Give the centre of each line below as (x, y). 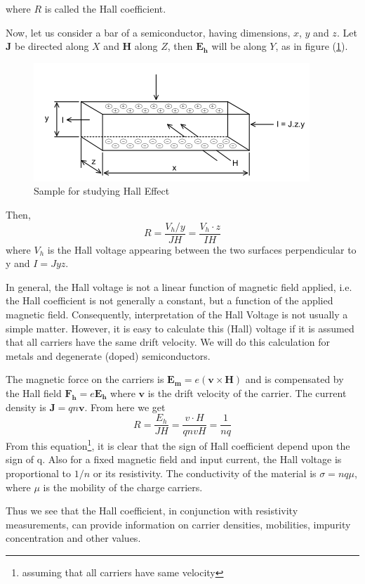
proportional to (39, 473)
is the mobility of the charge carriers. (123, 487)
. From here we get (125, 407)
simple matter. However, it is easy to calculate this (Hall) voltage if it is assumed (180, 328)
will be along (239, 46)
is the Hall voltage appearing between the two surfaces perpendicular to (202, 249)
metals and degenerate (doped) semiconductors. (108, 355)
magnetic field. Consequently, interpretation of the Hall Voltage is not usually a (177, 314)
